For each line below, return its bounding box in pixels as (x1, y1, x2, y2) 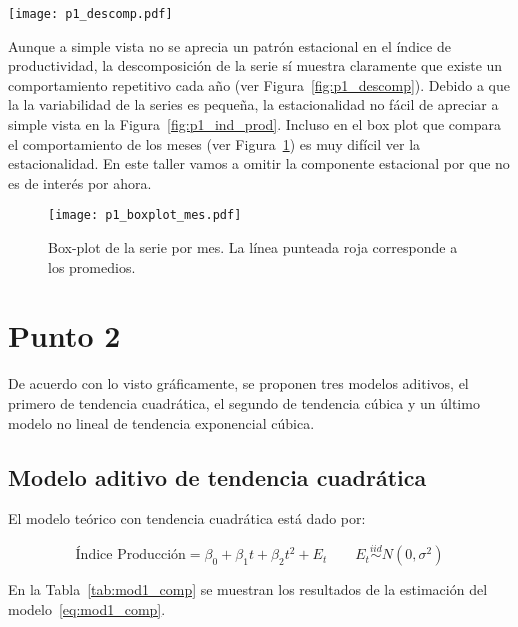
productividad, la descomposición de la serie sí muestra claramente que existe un (8, 55, 503, 76)
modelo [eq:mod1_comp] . (8, 598, 166, 619)
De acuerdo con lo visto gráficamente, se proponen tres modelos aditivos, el (8, 373, 469, 394)
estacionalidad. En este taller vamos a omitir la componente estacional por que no (8, 153, 510, 174)
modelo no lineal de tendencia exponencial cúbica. (8, 412, 315, 433)
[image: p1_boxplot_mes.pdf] (48, 208, 242, 223)
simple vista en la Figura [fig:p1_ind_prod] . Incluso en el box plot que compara (8, 114, 501, 135)
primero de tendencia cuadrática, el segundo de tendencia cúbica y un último (8, 392, 480, 413)
